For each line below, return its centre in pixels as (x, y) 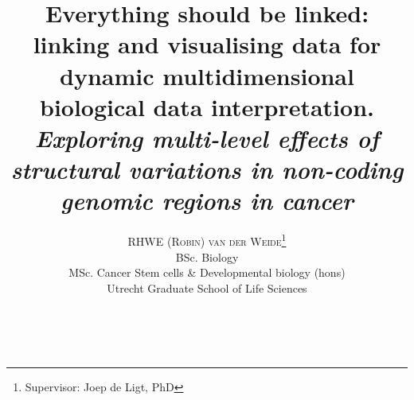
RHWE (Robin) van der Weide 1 (207, 240)
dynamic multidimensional (207, 75)
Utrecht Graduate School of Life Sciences (207, 287)
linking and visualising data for (207, 44)
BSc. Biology (207, 256)
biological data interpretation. (207, 106)
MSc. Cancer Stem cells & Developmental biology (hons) (207, 272)
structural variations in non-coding (207, 169)
